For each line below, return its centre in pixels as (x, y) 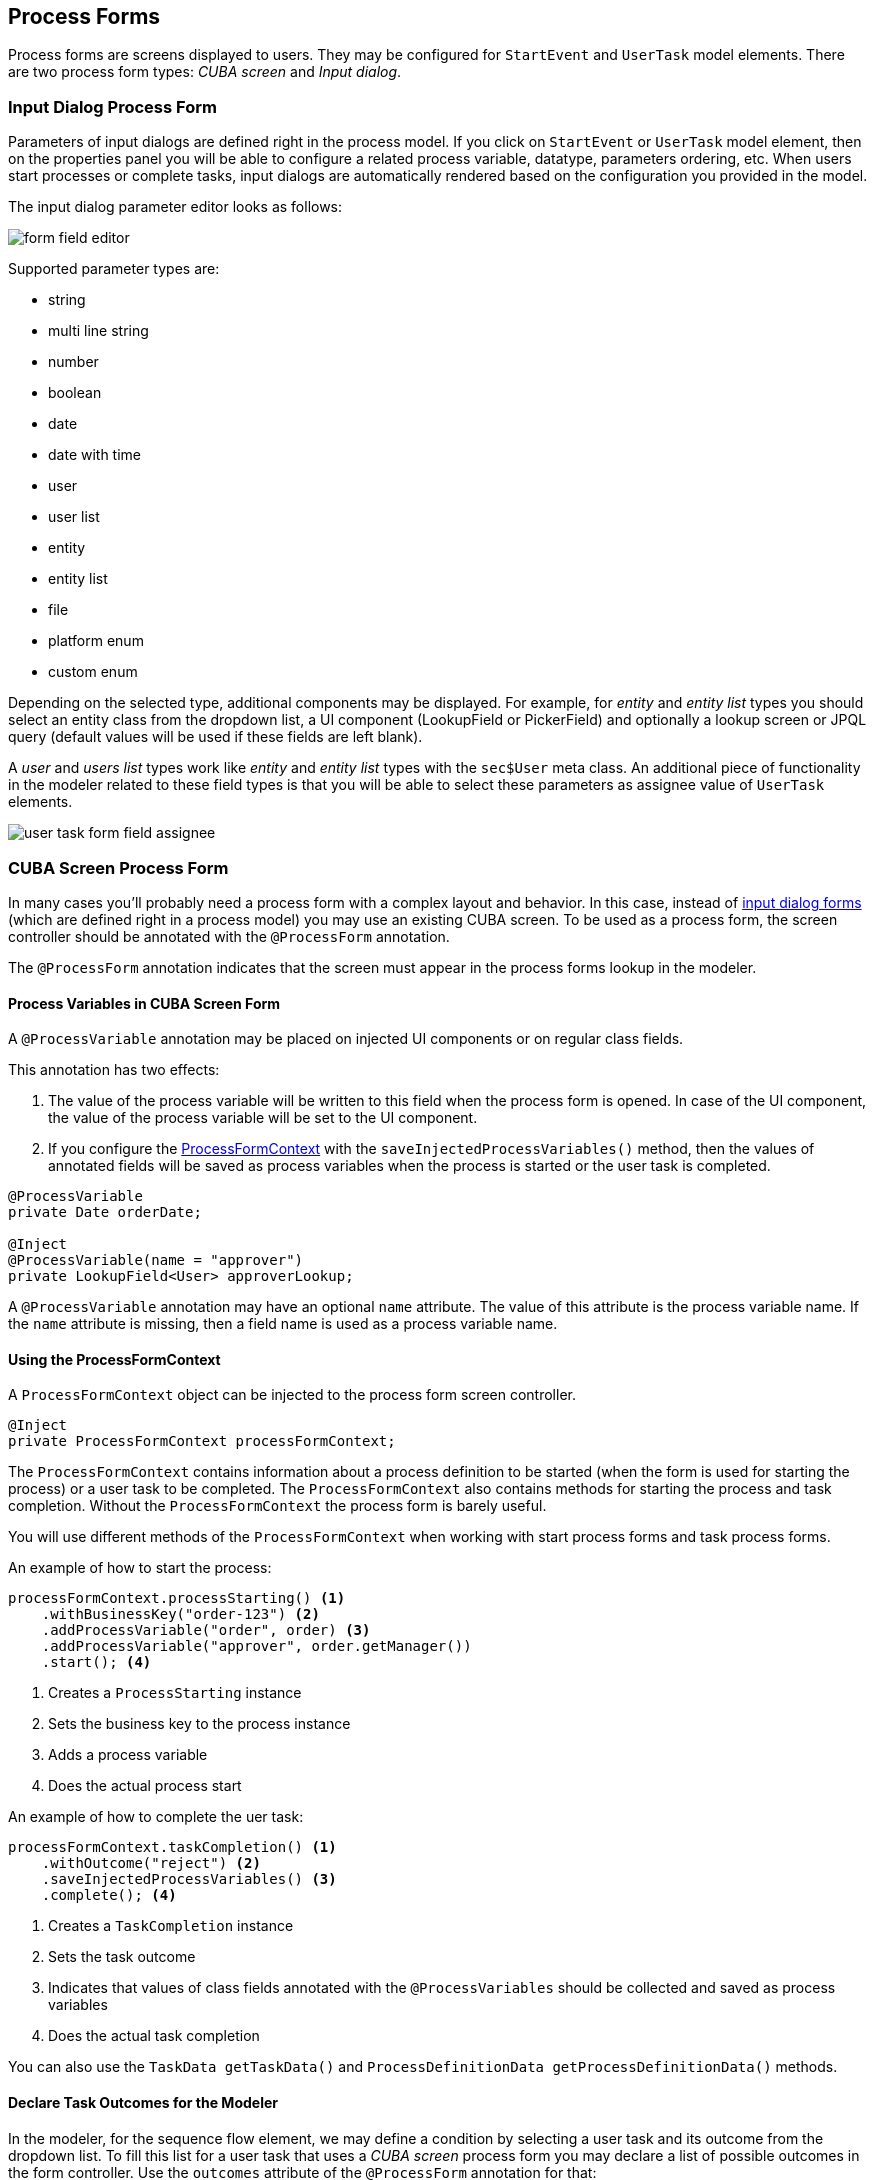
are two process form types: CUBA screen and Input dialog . (205, 72)
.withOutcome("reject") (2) (151, 1863)
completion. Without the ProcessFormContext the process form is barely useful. (277, 1506)
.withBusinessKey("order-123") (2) (180, 1614)
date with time (95, 455)
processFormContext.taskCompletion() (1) (172, 1847)
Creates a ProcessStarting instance (175, 1693)
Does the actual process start (145, 1786)
